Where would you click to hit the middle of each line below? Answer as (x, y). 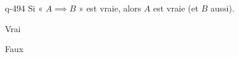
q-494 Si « (24, 8)
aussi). (222, 8)
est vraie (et (176, 8)
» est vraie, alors (110, 8)
